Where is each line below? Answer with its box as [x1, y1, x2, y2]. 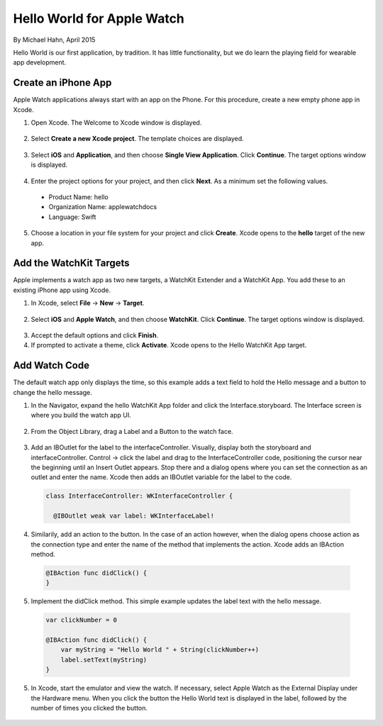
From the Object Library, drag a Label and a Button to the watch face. [30, 427, 233, 435]
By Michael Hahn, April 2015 [13, 35, 96, 44]
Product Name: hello [48, 192, 109, 201]
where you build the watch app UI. [30, 411, 131, 420]
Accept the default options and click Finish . [30, 331, 159, 340]
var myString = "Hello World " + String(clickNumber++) [60, 646, 260, 654]
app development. [13, 58, 67, 67]
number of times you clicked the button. [30, 704, 148, 713]
